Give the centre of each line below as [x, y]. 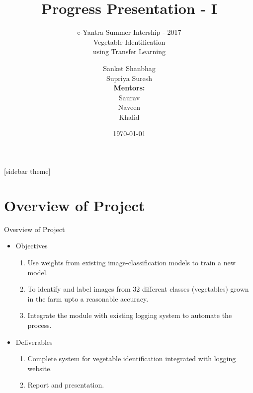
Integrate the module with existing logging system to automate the [130, 315]
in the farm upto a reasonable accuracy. [88, 298]
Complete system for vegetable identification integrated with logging [132, 358]
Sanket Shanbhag [129, 68]
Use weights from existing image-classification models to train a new [131, 262]
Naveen [129, 107]
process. [40, 325]
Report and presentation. [66, 385]
